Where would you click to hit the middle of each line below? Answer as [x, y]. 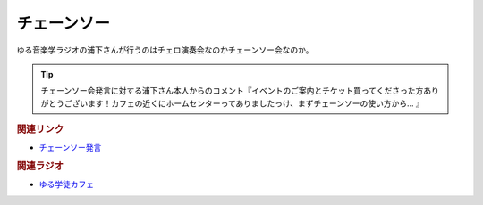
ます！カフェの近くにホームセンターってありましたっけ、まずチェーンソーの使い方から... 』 [256, 103]
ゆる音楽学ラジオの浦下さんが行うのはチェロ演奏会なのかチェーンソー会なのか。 [165, 50]
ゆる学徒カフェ [66, 184]
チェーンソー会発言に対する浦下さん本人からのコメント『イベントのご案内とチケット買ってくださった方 [232, 91]
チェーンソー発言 [70, 148]
